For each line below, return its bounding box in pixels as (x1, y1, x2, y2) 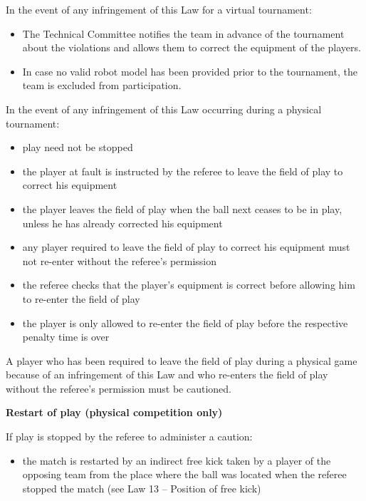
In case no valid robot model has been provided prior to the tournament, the (22, 63, 357, 78)
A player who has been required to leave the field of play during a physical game (6, 353, 357, 368)
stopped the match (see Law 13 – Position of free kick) (22, 480, 261, 495)
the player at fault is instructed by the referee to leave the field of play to (22, 163, 343, 178)
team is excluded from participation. (22, 78, 182, 93)
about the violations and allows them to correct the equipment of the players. (22, 40, 361, 55)
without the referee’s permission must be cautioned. (6, 381, 231, 396)
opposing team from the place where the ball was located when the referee (22, 467, 347, 482)
